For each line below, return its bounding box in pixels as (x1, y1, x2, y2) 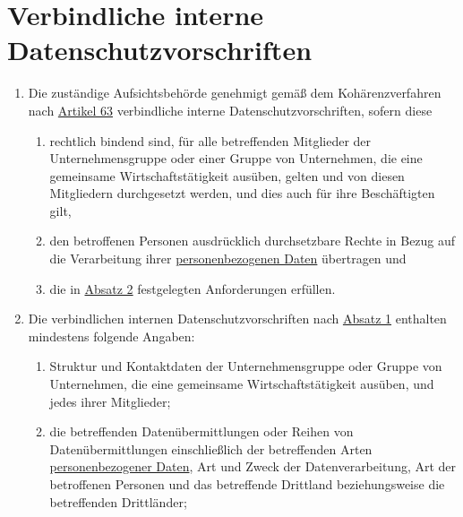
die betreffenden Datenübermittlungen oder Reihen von (49, 422, 354, 441)
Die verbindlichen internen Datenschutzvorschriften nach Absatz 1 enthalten (28, 309, 447, 328)
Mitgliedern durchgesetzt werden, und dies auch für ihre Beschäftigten (49, 184, 435, 202)
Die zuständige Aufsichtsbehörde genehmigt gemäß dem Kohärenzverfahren (28, 83, 442, 102)
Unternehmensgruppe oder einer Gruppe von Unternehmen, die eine (49, 149, 423, 168)
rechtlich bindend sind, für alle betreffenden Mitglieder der (49, 131, 372, 150)
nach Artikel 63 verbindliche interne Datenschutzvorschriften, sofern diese (28, 100, 433, 119)
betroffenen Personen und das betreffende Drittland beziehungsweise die (49, 475, 445, 493)
